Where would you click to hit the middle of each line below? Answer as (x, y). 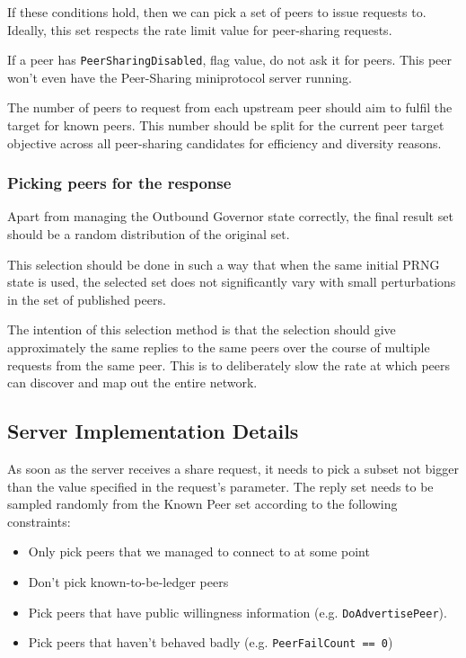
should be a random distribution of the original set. (149, 234)
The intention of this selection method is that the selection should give (202, 329)
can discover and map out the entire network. (132, 382)
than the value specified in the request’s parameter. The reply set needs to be (220, 486)
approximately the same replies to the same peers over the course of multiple (219, 347)
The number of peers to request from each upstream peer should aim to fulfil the (230, 107)
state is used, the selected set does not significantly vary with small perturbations (232, 282)
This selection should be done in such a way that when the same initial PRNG (224, 264)
